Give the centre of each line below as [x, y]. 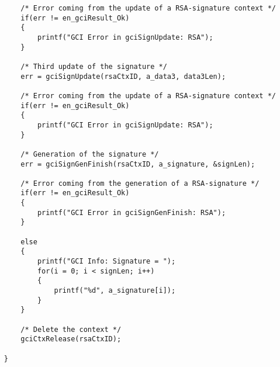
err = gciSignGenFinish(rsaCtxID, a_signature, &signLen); [138, 164]
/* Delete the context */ [71, 329]
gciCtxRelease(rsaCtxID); [71, 339]
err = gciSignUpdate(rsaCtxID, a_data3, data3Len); [123, 76]
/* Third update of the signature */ [94, 66]
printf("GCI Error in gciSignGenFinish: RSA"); [132, 212]
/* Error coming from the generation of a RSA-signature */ [140, 183]
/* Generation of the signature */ [90, 154]
